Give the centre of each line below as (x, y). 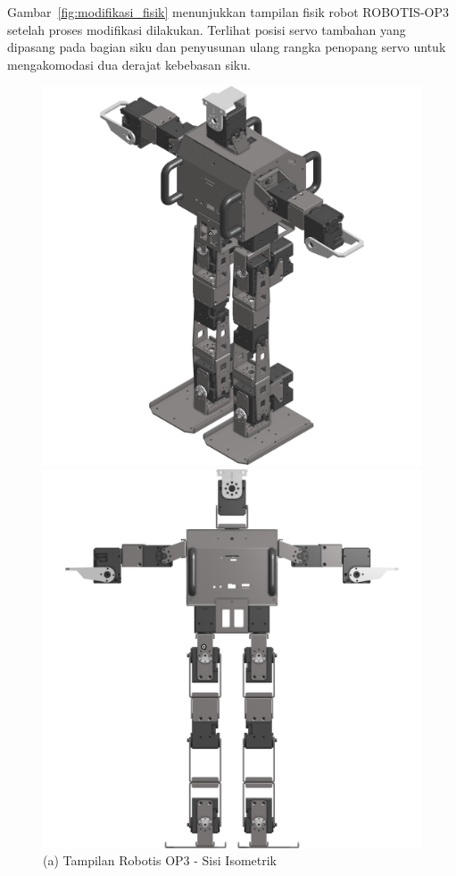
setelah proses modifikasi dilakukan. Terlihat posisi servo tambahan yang (207, 29)
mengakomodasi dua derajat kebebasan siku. (129, 64)
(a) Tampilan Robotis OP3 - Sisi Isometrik (160, 860)
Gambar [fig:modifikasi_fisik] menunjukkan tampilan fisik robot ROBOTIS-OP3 (228, 12)
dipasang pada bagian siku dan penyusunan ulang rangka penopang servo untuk (227, 47)
